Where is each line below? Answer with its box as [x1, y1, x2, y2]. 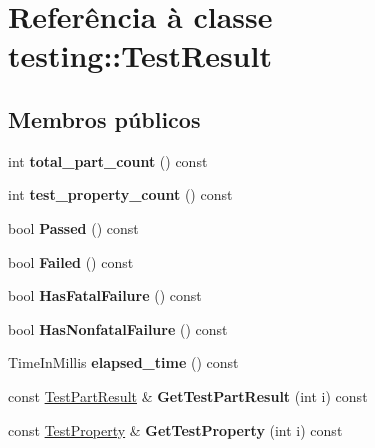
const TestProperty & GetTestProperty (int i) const [8, 419, 343, 440]
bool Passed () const [8, 217, 139, 238]
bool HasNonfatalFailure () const [8, 318, 228, 339]
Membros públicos [8, 103, 201, 134]
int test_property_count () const [8, 184, 233, 205]
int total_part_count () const [8, 150, 208, 171]
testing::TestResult [8, 35, 272, 76]
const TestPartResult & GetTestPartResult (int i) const [8, 385, 368, 406]
